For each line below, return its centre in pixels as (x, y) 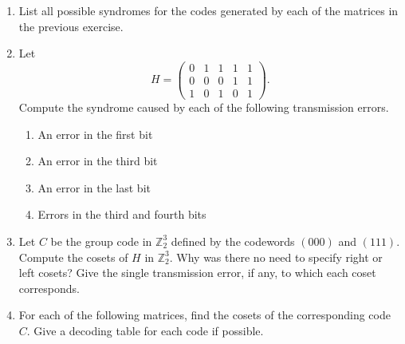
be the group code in (101, 241)
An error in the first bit (95, 134)
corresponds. (49, 288)
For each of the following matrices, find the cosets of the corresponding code (204, 315)
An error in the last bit (94, 187)
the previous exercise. (71, 26)
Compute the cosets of (73, 257)
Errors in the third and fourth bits (122, 214)
